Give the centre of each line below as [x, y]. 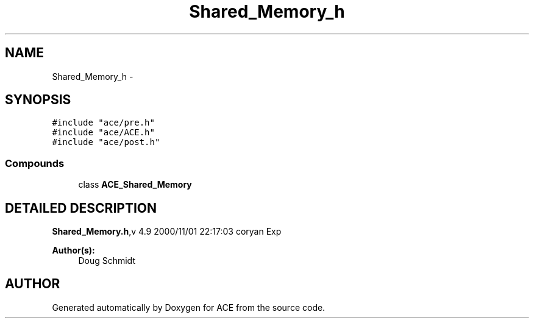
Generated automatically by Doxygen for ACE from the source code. [189, 307]
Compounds [35, 163]
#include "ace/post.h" [106, 142]
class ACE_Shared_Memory [135, 185]
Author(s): [73, 250]
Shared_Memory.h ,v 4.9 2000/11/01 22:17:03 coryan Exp [167, 232]
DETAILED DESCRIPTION [81, 208]
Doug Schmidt [107, 261]
